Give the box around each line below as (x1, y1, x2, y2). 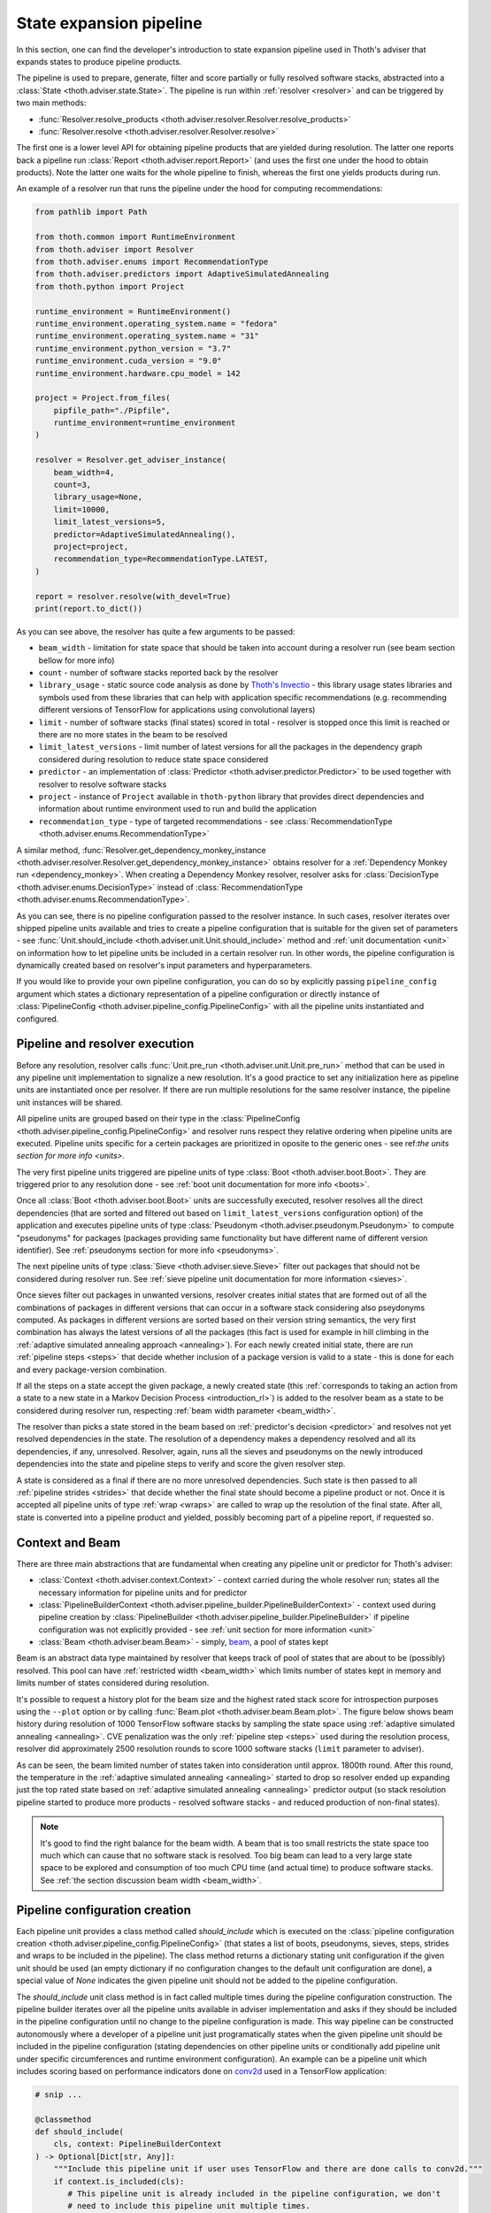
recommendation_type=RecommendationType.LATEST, (53, 554, 269, 564)
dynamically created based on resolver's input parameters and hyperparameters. (16, 960, 313, 971)
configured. (16, 1014, 59, 1024)
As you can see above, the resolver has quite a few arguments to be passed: (16, 626, 295, 636)
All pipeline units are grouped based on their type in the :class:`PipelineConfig (16, 1114, 301, 1124)
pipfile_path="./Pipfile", (53, 405, 172, 415)
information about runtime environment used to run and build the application (38, 804, 318, 814)
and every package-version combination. (16, 1364, 167, 1375)
